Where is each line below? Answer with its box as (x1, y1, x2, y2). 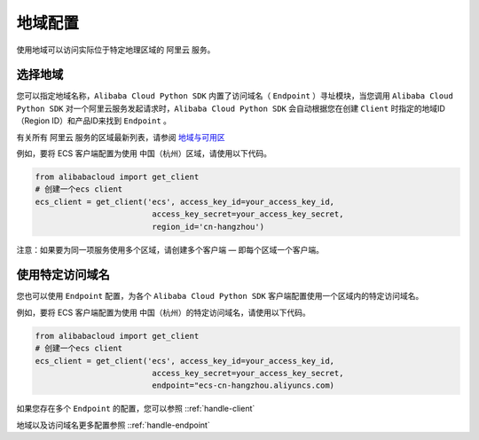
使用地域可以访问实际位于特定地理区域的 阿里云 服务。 (16, 44, 216, 55)
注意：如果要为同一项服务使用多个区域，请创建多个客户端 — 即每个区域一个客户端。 (16, 244, 324, 255)
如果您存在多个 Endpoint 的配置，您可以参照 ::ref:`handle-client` (16, 404, 255, 414)
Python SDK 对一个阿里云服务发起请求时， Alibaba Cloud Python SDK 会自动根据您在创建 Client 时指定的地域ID (16, 103, 445, 114)
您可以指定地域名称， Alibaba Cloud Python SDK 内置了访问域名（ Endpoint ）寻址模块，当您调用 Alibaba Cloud (16, 90, 454, 101)
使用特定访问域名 (16, 267, 110, 283)
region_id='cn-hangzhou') (152, 222, 265, 232)
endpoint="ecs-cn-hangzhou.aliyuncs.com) (152, 381, 335, 390)
